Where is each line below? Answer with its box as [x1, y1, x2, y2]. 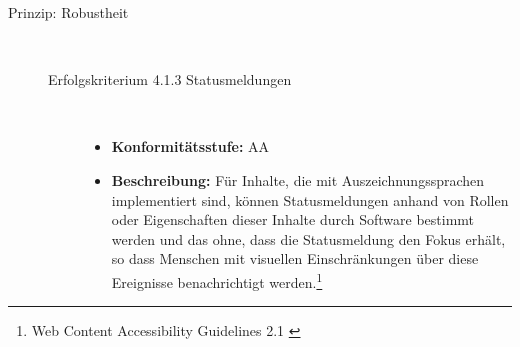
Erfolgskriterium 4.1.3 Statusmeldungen [48, 69, 292, 90]
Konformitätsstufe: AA [111, 136, 270, 157]
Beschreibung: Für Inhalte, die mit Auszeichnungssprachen [111, 169, 485, 190]
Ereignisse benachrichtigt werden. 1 [111, 268, 323, 292]
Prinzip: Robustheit [8, 2, 129, 22]
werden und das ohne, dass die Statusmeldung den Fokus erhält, [111, 228, 506, 249]
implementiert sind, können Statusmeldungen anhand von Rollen [111, 189, 509, 210]
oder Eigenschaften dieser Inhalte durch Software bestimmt [111, 209, 475, 230]
